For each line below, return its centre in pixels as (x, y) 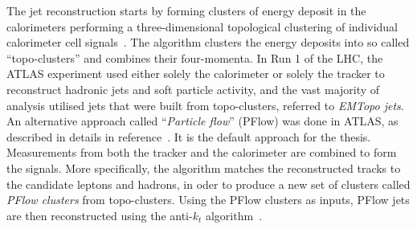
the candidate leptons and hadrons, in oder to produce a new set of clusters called (208, 184)
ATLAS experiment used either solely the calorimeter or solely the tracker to (196, 74)
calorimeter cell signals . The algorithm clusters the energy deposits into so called (208, 42)
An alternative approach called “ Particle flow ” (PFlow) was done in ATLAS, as (202, 121)
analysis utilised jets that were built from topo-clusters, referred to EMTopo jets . (205, 105)
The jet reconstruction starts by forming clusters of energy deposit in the (186, 10)
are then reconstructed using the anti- (100, 215)
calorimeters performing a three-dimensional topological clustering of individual (202, 26)
